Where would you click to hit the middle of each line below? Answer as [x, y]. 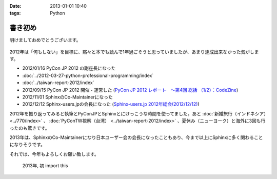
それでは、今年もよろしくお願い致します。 [54, 154]
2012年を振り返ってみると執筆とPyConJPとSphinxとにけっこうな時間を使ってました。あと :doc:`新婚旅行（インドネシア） [138, 113]
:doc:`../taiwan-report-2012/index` [58, 83]
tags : [15, 13]
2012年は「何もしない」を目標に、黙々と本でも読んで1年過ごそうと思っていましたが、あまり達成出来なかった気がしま [134, 52]
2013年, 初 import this [45, 166]
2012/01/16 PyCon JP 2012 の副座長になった [69, 68]
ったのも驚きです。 [29, 128]
